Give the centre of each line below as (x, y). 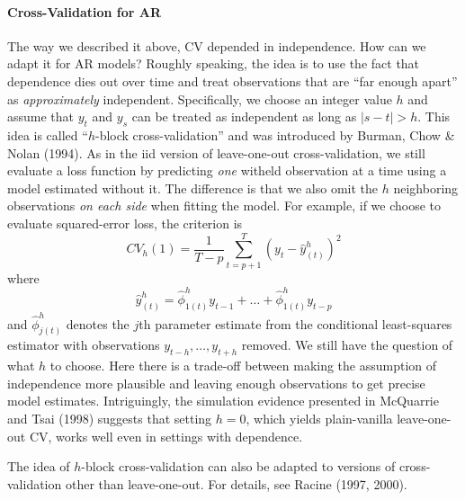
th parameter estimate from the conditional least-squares (295, 323)
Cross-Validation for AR (85, 11)
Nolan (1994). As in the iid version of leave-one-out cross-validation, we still (216, 152)
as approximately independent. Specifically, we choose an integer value (200, 98)
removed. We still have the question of (347, 345)
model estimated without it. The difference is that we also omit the (193, 187)
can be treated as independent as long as (244, 116)
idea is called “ (48, 134)
